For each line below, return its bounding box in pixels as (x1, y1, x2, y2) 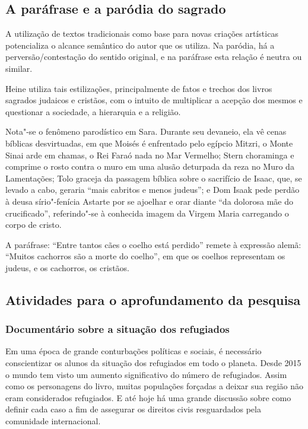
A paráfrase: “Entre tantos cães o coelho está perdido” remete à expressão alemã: (5, 238, 301, 250)
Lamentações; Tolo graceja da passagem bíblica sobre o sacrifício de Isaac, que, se (5, 171, 302, 184)
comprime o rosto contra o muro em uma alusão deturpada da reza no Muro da (5, 160, 294, 173)
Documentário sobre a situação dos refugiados (5, 322, 230, 336)
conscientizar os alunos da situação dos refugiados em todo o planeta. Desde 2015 (5, 357, 301, 369)
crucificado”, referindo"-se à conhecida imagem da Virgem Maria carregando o (5, 206, 289, 219)
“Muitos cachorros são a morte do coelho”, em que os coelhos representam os (5, 250, 285, 262)
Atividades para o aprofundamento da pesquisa (5, 290, 301, 309)
